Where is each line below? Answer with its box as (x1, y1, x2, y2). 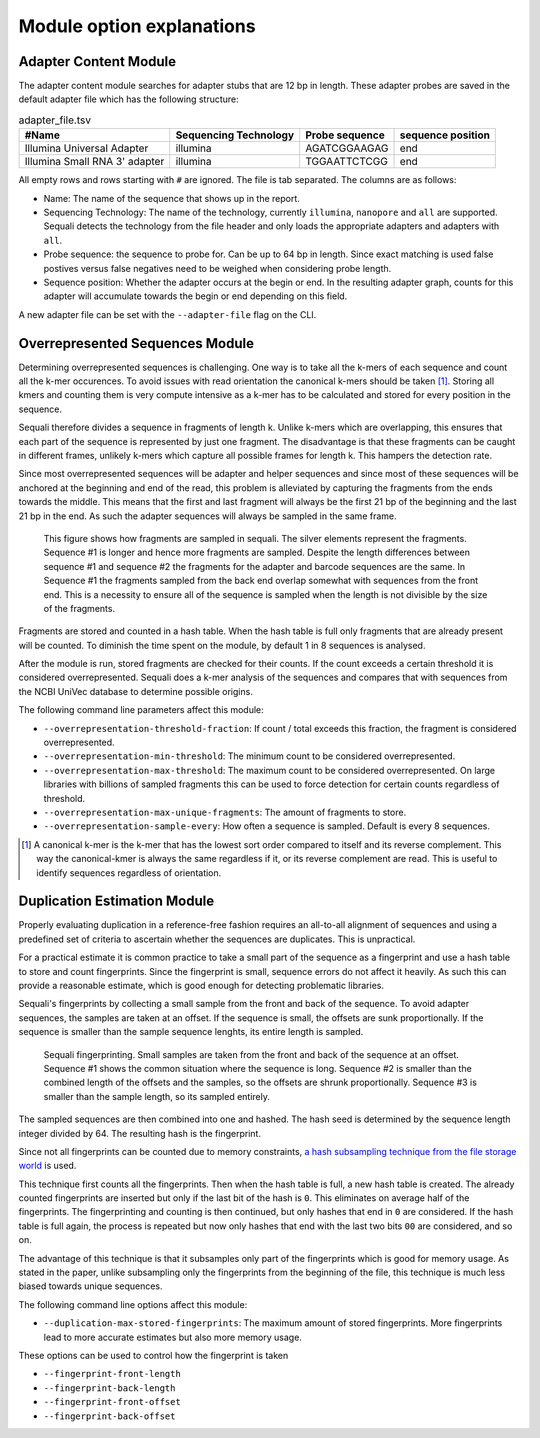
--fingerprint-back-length (43, 1382, 176, 1394)
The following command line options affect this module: (18, 1298, 248, 1310)
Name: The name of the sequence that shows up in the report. (43, 192, 300, 204)
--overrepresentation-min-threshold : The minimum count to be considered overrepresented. (43, 750, 456, 762)
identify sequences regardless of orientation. (36, 866, 222, 879)
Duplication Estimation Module (18, 893, 215, 910)
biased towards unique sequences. (18, 1280, 164, 1292)
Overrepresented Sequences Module (18, 335, 255, 352)
